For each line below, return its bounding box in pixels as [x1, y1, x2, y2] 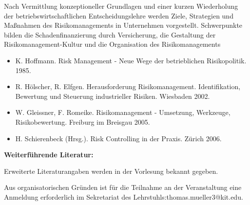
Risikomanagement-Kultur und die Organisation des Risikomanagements [4, 39, 221, 49]
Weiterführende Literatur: [4, 149, 94, 160]
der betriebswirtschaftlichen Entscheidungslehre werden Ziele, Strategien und [4, 10, 233, 20]
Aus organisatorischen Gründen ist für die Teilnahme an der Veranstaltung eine [4, 182, 242, 192]
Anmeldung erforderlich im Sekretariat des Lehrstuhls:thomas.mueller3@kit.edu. [4, 191, 243, 202]
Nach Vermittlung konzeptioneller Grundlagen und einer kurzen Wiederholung [4, 1, 238, 11]
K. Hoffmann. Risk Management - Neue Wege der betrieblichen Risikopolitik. [15, 55, 247, 65]
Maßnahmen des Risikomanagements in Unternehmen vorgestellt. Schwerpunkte [4, 20, 243, 30]
